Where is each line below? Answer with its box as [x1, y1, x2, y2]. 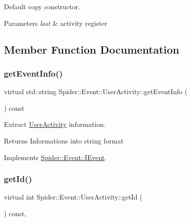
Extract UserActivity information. [4, 119, 106, 129]
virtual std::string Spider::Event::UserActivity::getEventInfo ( [4, 86, 188, 97]
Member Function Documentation [4, 41, 180, 57]
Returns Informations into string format [4, 135, 124, 145]
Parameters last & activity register [4, 18, 107, 28]
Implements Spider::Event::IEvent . [4, 152, 107, 162]
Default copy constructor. [4, 1, 80, 11]
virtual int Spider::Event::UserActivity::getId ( [4, 192, 143, 202]
